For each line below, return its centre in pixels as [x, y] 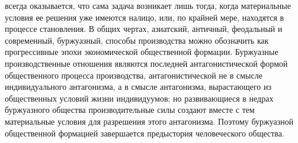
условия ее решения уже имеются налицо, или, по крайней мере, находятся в [145, 17]
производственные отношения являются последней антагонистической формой [146, 63]
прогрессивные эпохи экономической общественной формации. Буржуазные [142, 52]
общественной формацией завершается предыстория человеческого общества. [145, 133]
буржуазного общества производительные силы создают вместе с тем [130, 110]
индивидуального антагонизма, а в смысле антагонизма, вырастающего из [138, 87]
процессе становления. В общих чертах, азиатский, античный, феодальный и [144, 29]
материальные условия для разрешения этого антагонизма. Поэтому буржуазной [149, 121]
